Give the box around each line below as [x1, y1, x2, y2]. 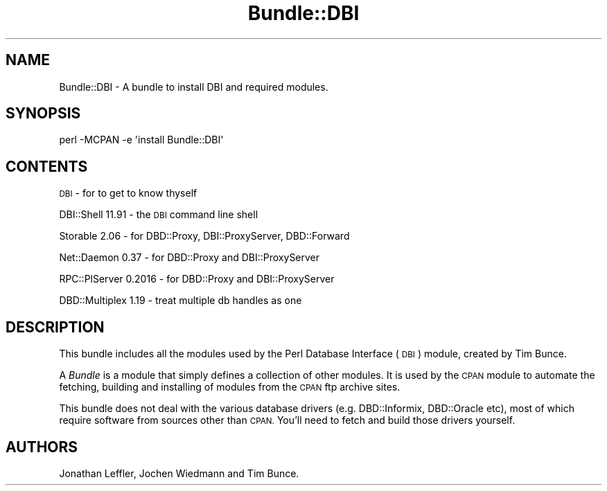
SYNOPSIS [6, 105, 81, 123]
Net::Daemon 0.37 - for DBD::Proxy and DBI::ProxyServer [59, 251, 320, 264]
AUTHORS [6, 438, 78, 456]
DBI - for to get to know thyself [59, 187, 197, 199]
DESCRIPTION [6, 318, 105, 336]
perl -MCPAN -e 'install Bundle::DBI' [59, 134, 224, 146]
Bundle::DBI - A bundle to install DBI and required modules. [59, 80, 328, 93]
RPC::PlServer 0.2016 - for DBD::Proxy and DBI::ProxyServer [59, 273, 335, 285]
